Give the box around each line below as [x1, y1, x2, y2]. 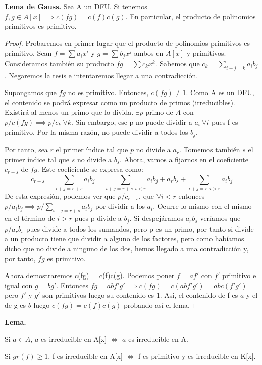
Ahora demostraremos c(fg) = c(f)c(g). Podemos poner [5, 270, 175, 281]
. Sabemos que [155, 58, 200, 68]
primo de [145, 107, 173, 117]
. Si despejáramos [129, 213, 184, 223]
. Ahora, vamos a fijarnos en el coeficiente [120, 154, 249, 164]
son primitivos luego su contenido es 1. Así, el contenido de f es [42, 290, 238, 300]
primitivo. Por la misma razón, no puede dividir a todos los [5, 126, 188, 137]
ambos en [134, 48, 164, 58]
